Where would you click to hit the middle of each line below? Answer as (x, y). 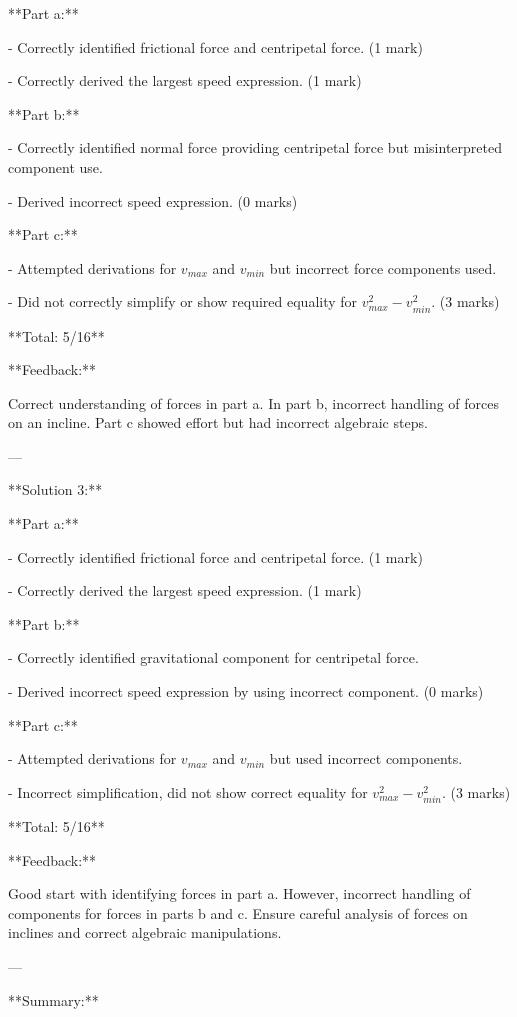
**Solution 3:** (55, 489)
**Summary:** (53, 999)
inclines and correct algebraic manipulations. (145, 932)
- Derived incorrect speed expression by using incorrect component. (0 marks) (246, 691)
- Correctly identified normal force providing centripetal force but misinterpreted (255, 147)
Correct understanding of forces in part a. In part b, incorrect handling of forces (254, 402)
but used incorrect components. (366, 758)
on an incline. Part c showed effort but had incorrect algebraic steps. (218, 422)
